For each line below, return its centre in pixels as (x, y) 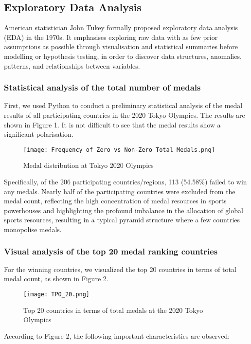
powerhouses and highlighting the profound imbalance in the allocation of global (124, 210)
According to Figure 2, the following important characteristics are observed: (117, 335)
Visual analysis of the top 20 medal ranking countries (111, 251)
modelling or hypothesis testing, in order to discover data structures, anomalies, (123, 56)
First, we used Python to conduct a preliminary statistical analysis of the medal (123, 105)
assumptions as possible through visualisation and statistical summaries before (121, 46)
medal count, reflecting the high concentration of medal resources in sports (115, 201)
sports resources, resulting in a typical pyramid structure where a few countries (122, 220)
